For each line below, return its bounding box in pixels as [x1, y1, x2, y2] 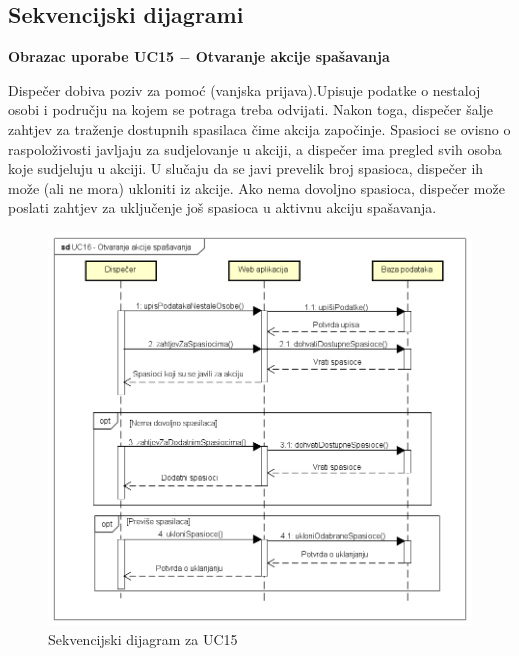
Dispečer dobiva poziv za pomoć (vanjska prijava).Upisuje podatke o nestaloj [8, 79, 481, 100]
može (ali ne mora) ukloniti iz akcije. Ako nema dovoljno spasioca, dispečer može [8, 177, 505, 198]
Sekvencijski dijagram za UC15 [48, 629, 238, 650]
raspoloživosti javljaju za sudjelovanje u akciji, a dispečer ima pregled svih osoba [8, 138, 502, 159]
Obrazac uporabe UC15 [8, 46, 175, 67]
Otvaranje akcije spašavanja [195, 46, 390, 67]
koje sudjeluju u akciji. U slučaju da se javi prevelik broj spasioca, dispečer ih [8, 158, 484, 179]
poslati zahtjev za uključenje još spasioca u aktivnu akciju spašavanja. [8, 197, 437, 218]
